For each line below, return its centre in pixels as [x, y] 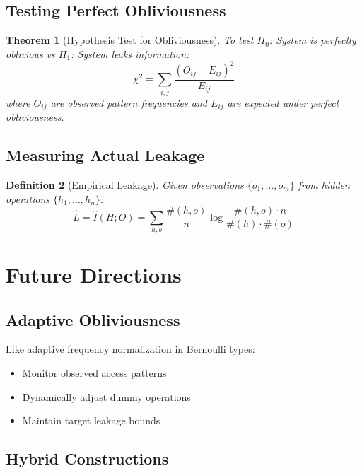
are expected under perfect [283, 102]
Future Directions [94, 275]
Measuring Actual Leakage [105, 155]
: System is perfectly [313, 40]
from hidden [324, 184]
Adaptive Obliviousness [93, 319]
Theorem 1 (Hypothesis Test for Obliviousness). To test [130, 40]
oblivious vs [30, 53]
